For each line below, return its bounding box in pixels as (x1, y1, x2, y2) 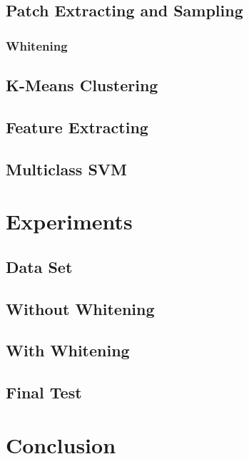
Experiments (6, 207, 133, 236)
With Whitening (6, 339, 130, 361)
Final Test (6, 381, 82, 403)
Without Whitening (6, 297, 155, 319)
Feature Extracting (6, 115, 148, 138)
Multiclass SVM (6, 158, 128, 180)
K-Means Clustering (6, 74, 158, 96)
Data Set (6, 255, 73, 277)
